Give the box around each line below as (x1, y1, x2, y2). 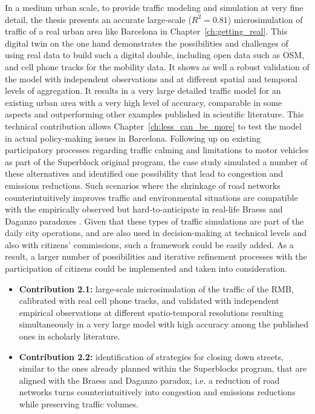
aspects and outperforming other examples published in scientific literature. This (5, 108, 304, 120)
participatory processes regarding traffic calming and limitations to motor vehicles (5, 143, 309, 156)
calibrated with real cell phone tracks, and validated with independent (19, 294, 279, 307)
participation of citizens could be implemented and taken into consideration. (5, 262, 287, 275)
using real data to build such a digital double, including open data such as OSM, (5, 48, 305, 61)
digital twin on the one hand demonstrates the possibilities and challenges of (5, 36, 288, 49)
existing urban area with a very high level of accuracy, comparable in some (5, 96, 282, 108)
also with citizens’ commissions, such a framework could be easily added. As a (5, 238, 294, 251)
